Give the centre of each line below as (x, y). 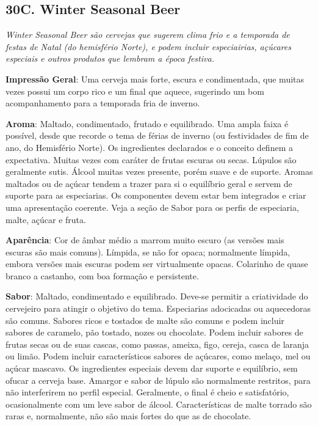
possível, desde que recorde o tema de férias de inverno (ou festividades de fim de (157, 135)
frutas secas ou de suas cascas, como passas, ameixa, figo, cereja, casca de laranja (157, 344)
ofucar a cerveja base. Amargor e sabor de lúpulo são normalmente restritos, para (158, 380)
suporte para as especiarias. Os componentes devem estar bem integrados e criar (156, 195)
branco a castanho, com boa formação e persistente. (102, 275)
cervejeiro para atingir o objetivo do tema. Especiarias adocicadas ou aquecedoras (158, 308)
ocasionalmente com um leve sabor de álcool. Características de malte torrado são (159, 404)
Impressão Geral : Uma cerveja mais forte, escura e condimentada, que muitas (155, 79)
